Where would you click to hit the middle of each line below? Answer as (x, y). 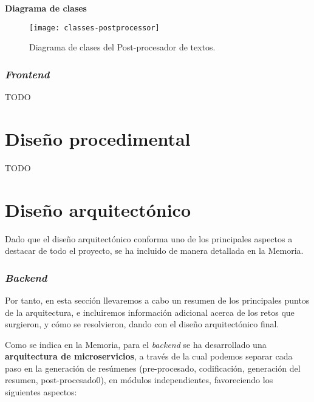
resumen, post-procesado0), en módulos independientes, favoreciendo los (139, 380)
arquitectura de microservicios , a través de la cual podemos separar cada (149, 356)
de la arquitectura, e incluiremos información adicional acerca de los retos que (150, 312)
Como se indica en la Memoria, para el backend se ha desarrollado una (136, 344)
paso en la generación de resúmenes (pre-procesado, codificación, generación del (153, 368)
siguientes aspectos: (41, 392)
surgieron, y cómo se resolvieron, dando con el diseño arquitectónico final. (142, 324)
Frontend (27, 74)
